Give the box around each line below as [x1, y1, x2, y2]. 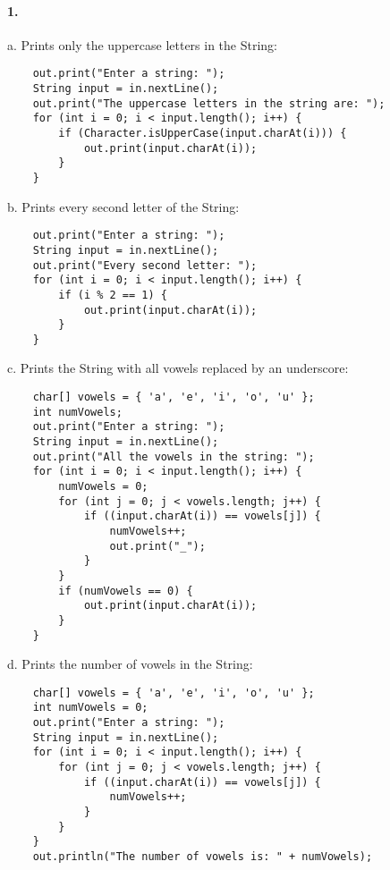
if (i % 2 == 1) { [58, 288, 167, 301]
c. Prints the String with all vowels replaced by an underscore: [7, 359, 349, 377]
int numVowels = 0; [32, 701, 148, 714]
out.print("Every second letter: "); [32, 258, 258, 272]
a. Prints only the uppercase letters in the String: [7, 35, 278, 54]
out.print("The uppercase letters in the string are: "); [32, 97, 386, 110]
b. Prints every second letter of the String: [7, 197, 240, 215]
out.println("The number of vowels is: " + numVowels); [32, 850, 373, 864]
